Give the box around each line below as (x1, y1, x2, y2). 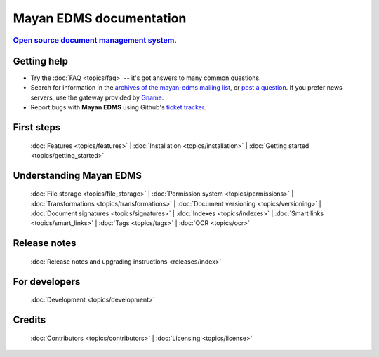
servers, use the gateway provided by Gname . (30, 93, 164, 102)
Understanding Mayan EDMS (13, 169, 142, 182)
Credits (13, 314, 46, 326)
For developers (13, 276, 81, 288)
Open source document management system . (13, 35, 177, 45)
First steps (13, 121, 61, 133)
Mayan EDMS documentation (13, 11, 187, 26)
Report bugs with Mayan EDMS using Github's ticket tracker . (30, 103, 206, 112)
